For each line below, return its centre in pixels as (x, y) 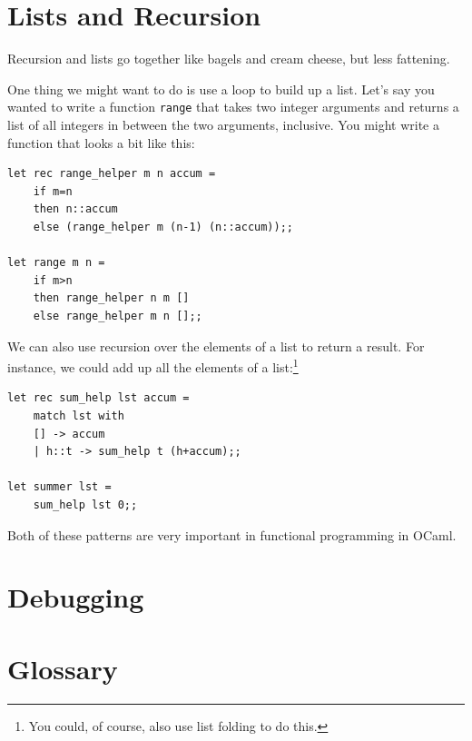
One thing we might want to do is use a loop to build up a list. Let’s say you (221, 89)
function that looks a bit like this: (101, 142)
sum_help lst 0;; (85, 504)
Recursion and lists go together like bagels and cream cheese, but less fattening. (229, 59)
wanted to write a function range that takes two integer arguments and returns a (233, 107)
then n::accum (75, 209)
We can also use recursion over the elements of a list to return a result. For (216, 346)
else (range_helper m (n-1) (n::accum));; (163, 227)
